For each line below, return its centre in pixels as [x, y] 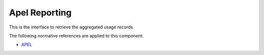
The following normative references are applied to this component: [76, 36]
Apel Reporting [40, 13]
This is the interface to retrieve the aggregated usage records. [72, 27]
